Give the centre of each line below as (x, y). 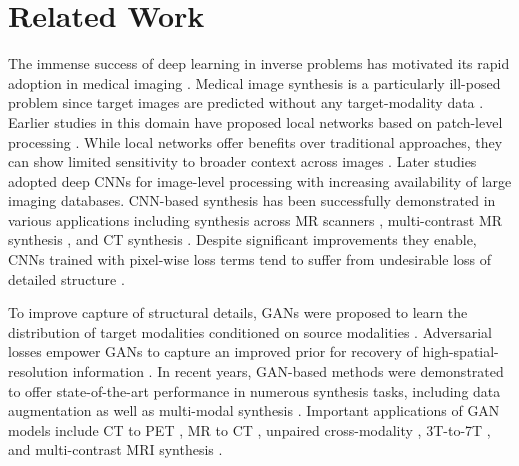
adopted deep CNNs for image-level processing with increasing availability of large (260, 180)
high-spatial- (460, 351)
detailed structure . (66, 278)
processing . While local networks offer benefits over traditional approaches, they (255, 141)
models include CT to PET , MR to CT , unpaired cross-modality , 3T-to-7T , (249, 429)
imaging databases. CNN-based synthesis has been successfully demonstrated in (252, 200)
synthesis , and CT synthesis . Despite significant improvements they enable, (242, 239)
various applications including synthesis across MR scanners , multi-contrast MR (255, 219)
